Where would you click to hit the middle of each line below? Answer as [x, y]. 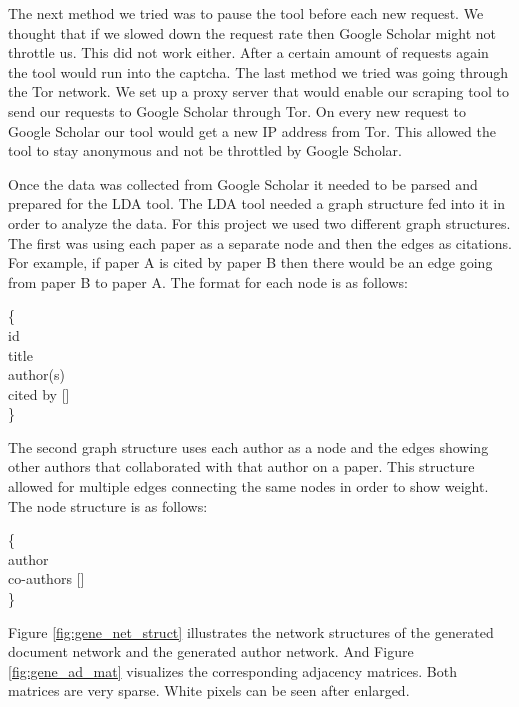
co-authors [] [46, 578]
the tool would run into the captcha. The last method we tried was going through [258, 71]
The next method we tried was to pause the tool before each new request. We [246, 13]
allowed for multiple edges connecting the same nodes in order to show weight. [248, 486]
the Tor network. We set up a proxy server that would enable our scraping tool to [259, 91]
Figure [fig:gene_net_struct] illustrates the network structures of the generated [251, 631]
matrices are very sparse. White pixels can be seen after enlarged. [209, 690]
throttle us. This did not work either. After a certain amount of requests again [248, 52]
